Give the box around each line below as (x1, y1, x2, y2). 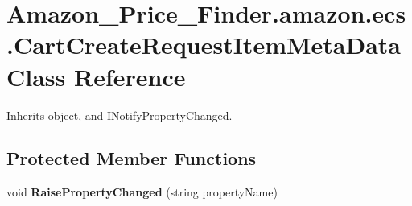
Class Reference (6, 60, 186, 93)
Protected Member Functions (6, 146, 257, 171)
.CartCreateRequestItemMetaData (6, 28, 401, 61)
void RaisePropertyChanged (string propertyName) (6, 183, 278, 200)
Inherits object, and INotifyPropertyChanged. (6, 106, 233, 123)
